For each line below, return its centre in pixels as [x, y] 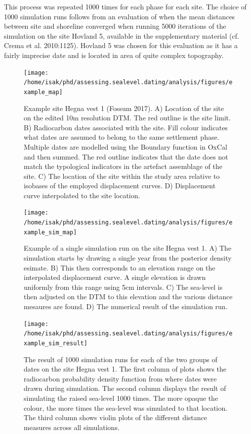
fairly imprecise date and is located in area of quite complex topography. [114, 55]
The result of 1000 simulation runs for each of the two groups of [121, 359]
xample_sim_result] [56, 343]
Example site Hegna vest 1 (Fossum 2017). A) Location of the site [124, 108]
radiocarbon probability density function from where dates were [120, 378]
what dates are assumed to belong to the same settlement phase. [122, 137]
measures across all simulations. [72, 427]
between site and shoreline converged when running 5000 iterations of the [115, 26]
